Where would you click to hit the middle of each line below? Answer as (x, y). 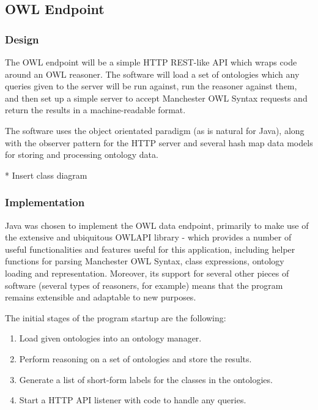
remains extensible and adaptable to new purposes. (101, 297)
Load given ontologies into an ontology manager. (110, 338)
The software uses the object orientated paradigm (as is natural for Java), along (155, 130)
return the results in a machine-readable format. (95, 110)
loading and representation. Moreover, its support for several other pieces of (147, 273)
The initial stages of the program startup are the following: (116, 317)
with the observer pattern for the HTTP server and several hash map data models (159, 142)
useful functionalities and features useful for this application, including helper (150, 249)
